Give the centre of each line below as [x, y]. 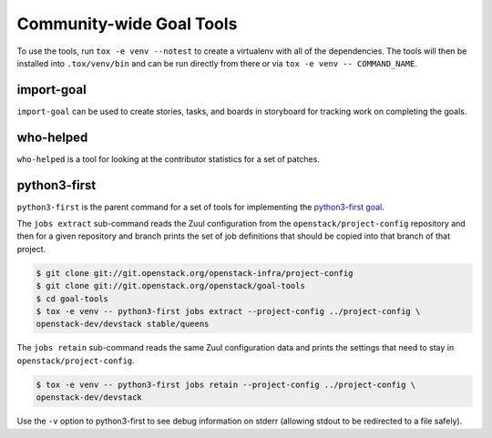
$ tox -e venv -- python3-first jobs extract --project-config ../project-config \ [228, 311]
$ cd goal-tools [72, 299]
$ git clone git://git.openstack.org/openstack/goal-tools [170, 286]
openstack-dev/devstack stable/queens [123, 324]
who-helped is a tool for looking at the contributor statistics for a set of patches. [169, 158]
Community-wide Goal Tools [127, 24]
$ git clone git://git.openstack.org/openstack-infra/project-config [195, 273]
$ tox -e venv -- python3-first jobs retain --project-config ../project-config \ [226, 384]
